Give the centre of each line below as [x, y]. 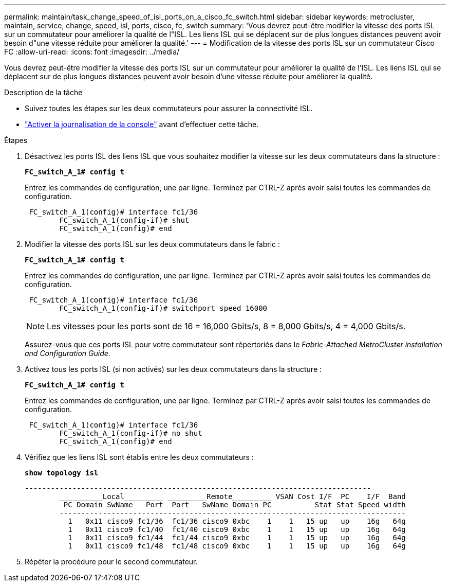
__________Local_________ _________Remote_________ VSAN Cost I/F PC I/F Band [232, 496]
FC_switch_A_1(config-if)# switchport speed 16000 [163, 308]
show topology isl [62, 473]
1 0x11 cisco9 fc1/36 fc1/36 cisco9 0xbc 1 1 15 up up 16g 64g [237, 521]
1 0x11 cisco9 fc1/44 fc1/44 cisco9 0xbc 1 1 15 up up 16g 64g [237, 538]
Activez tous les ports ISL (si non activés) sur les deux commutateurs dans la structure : [173, 369]
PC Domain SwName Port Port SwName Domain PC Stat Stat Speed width [235, 505]
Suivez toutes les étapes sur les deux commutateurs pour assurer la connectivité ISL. [169, 108]
